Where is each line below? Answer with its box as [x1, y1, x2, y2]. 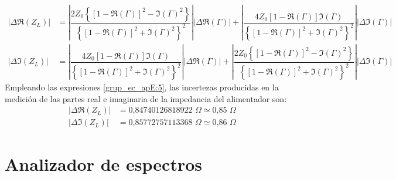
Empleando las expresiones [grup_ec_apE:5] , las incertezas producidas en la [5, 81, 279, 93]
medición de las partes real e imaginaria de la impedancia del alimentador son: [5, 92, 287, 104]
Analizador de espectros [5, 151, 202, 175]
